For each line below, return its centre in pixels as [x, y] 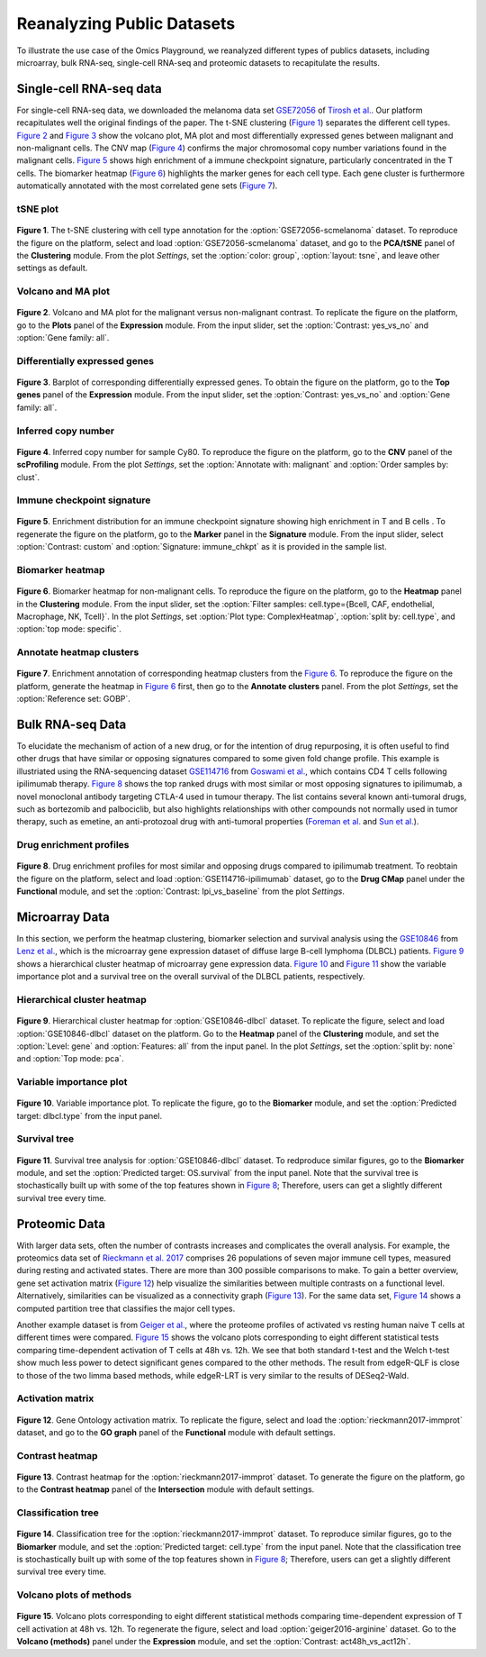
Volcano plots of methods [74, 1595]
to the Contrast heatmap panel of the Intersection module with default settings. [166, 1489]
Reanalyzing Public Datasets [126, 23]
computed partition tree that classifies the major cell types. [126, 1308]
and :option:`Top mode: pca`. [71, 1059]
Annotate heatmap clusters [78, 652]
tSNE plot [37, 209]
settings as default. [52, 268]
